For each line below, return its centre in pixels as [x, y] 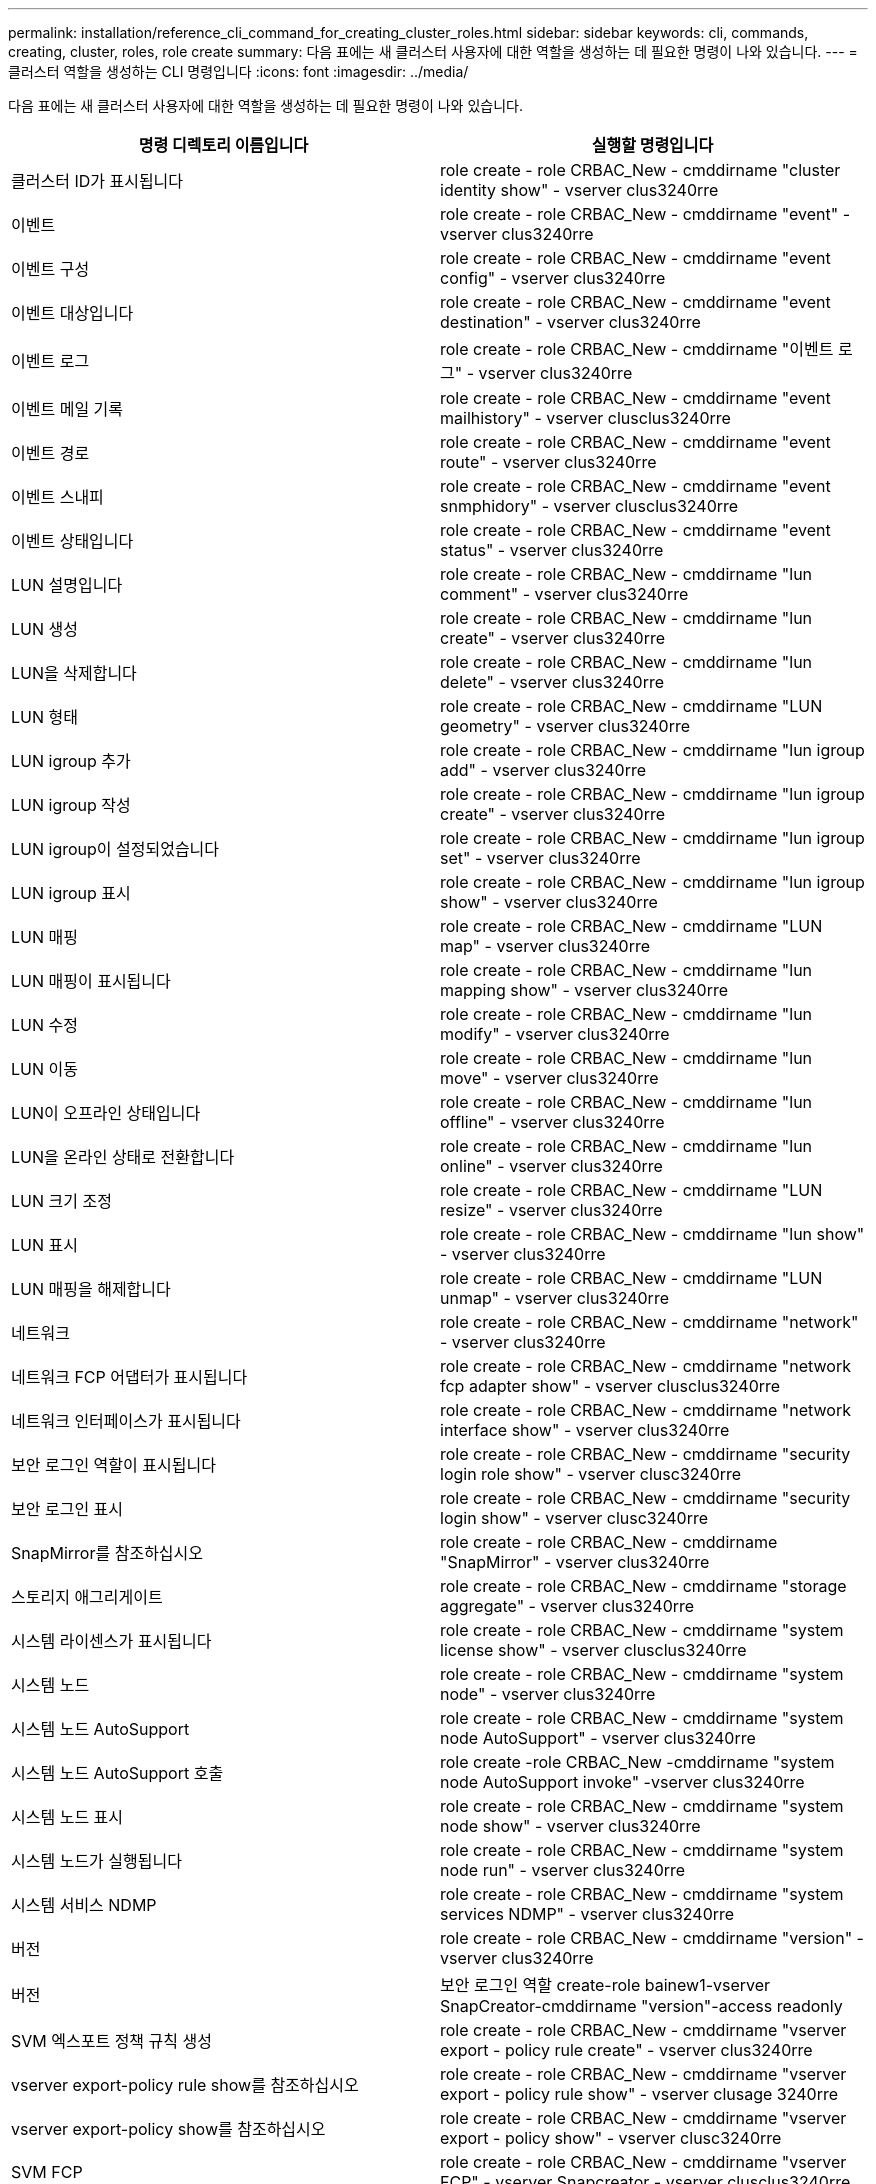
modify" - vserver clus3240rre [555, 1034]
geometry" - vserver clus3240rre [565, 726]
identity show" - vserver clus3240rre [579, 190]
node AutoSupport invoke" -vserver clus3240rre [622, 1782]
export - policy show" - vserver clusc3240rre [611, 2138]
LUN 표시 [44, 1245]
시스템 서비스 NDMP [84, 1905]
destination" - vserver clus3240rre [570, 322]
